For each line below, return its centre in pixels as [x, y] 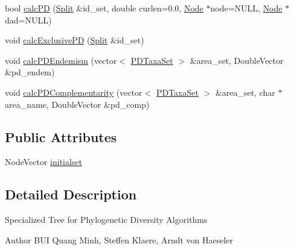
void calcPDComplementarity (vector [74, 92]
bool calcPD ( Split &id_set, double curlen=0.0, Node [104, 8]
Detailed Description [71, 194]
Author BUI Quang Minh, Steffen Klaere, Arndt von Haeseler [119, 239]
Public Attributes [61, 136]
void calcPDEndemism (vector [61, 60]
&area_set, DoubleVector [237, 60]
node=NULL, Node [246, 8]
